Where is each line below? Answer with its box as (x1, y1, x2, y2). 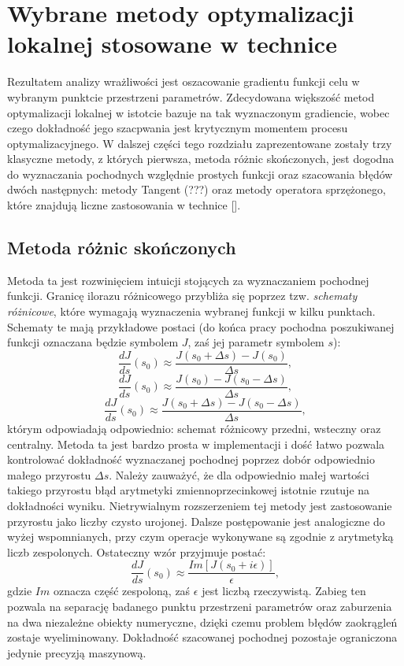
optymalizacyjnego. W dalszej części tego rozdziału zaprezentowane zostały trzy (7, 135, 392, 151)
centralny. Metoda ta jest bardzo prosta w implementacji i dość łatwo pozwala (7, 435, 385, 452)
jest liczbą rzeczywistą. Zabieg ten (202, 583, 366, 599)
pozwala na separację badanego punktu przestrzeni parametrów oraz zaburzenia (7, 598, 392, 615)
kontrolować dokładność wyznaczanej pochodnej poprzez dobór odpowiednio (7, 451, 375, 468)
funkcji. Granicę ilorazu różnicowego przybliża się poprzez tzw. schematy (7, 287, 358, 304)
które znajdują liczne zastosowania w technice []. (7, 197, 241, 213)
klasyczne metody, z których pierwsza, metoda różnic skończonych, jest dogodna (7, 150, 395, 167)
